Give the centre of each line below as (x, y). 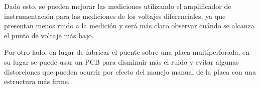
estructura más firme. (37, 81)
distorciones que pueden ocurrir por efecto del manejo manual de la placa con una (130, 71)
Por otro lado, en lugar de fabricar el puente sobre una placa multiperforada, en (127, 52)
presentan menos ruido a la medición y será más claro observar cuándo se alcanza (129, 26)
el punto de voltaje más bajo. (49, 35)
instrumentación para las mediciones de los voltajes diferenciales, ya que (115, 16)
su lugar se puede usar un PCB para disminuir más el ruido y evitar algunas (121, 61)
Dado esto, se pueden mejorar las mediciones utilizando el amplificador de (118, 6)
